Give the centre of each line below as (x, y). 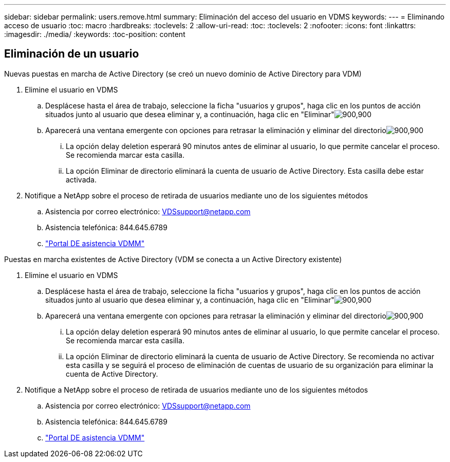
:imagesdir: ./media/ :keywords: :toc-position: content (95, 34)
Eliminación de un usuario (72, 54)
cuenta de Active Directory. (112, 374)
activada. (81, 179)
